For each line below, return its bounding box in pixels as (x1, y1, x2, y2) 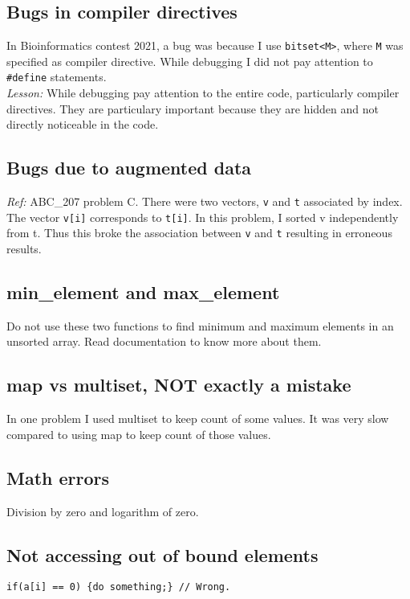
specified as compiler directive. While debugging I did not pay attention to (6, 52, 373, 69)
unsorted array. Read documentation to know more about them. (6, 333, 322, 350)
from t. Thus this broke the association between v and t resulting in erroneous (6, 224, 392, 241)
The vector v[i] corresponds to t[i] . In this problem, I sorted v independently (6, 208, 399, 225)
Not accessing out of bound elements (6, 542, 319, 567)
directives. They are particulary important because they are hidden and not (6, 100, 379, 117)
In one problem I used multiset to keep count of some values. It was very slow (6, 410, 389, 427)
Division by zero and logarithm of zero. (6, 503, 199, 519)
